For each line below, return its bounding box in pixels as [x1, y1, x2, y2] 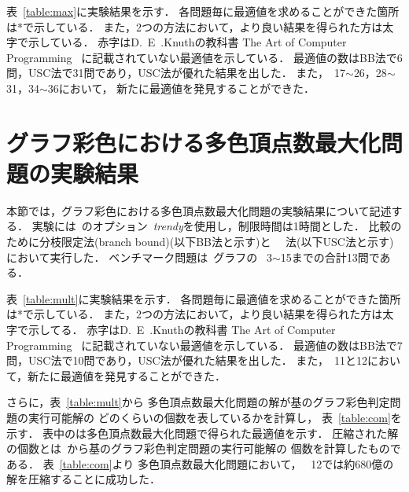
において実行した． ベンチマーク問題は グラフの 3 [6, 248, 272, 265]
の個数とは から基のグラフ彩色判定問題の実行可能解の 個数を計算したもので [6, 440, 401, 457]
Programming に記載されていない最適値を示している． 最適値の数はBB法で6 [6, 49, 403, 65]
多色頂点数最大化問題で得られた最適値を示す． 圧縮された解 [87, 424, 399, 441]
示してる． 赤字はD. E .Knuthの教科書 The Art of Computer [28, 321, 336, 338]
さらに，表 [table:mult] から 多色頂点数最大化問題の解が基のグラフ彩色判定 [6, 394, 390, 410]
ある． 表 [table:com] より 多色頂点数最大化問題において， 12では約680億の [6, 455, 394, 472]
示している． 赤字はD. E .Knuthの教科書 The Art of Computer [28, 34, 347, 50]
